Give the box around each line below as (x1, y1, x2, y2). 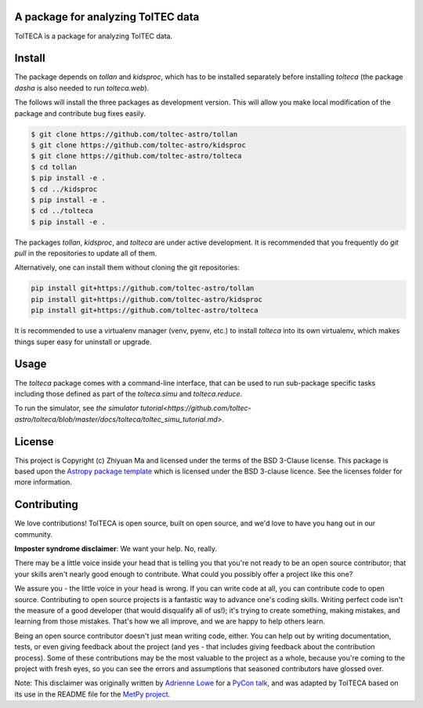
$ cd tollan (31, 162, 78, 172)
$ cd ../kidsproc (31, 184, 98, 194)
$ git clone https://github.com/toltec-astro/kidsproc (31, 140, 246, 149)
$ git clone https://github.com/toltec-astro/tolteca (31, 151, 242, 161)
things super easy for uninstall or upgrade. (14, 337, 152, 347)
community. (14, 529, 52, 539)
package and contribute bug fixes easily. (14, 108, 146, 118)
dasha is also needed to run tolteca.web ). (14, 83, 150, 93)
